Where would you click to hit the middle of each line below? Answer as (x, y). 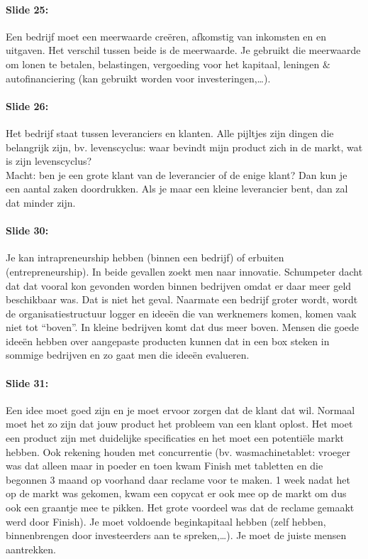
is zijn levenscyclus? (49, 161)
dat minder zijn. (41, 202)
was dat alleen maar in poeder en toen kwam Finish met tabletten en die (165, 466)
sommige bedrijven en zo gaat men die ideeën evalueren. (128, 355)
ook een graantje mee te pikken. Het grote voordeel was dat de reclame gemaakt (180, 508)
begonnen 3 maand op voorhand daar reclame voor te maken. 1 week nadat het (178, 479)
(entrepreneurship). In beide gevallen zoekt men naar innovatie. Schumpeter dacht (184, 271)
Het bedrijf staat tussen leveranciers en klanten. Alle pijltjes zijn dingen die (170, 132)
